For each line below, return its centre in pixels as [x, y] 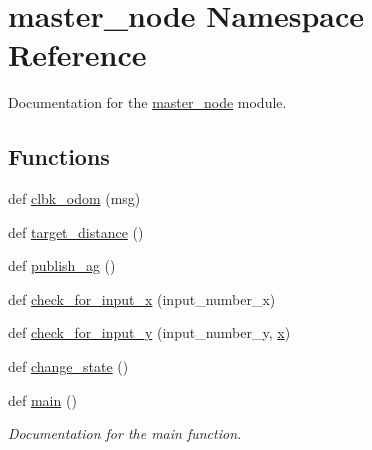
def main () [42, 399]
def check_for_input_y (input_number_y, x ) [149, 332]
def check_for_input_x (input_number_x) [142, 298]
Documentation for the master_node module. [147, 102]
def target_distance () [76, 231]
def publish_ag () [62, 265]
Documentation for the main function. [125, 433]
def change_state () [68, 366]
